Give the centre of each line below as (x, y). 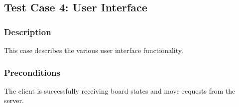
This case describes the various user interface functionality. (94, 50)
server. (14, 100)
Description (28, 31)
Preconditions (32, 72)
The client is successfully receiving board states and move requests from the (120, 90)
